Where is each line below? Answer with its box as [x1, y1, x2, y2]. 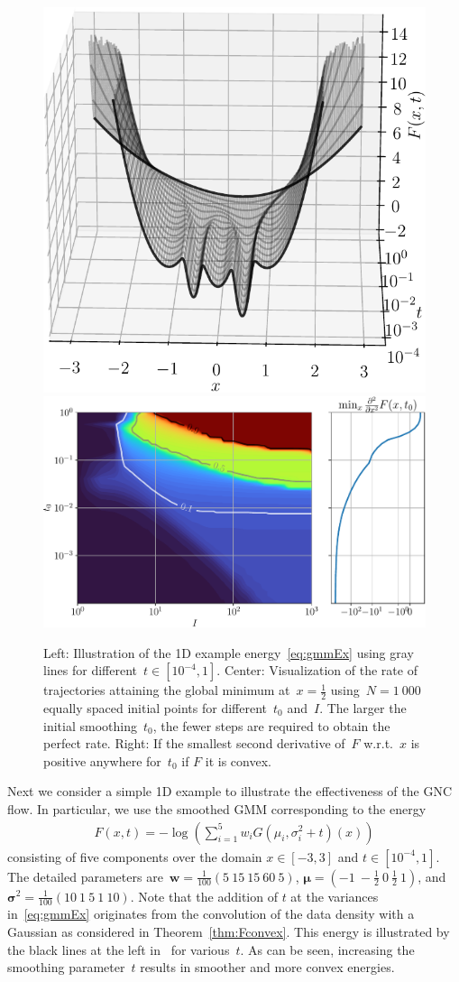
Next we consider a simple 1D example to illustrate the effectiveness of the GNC [7, 782, 452, 801]
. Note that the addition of [130, 886, 278, 905]
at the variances [290, 886, 379, 905]
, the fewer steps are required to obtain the [152, 716, 390, 735]
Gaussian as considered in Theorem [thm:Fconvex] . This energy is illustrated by [7, 922, 450, 940]
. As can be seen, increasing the [240, 940, 415, 959]
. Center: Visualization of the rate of [216, 661, 418, 680]
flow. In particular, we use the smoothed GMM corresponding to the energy [7, 799, 427, 818]
